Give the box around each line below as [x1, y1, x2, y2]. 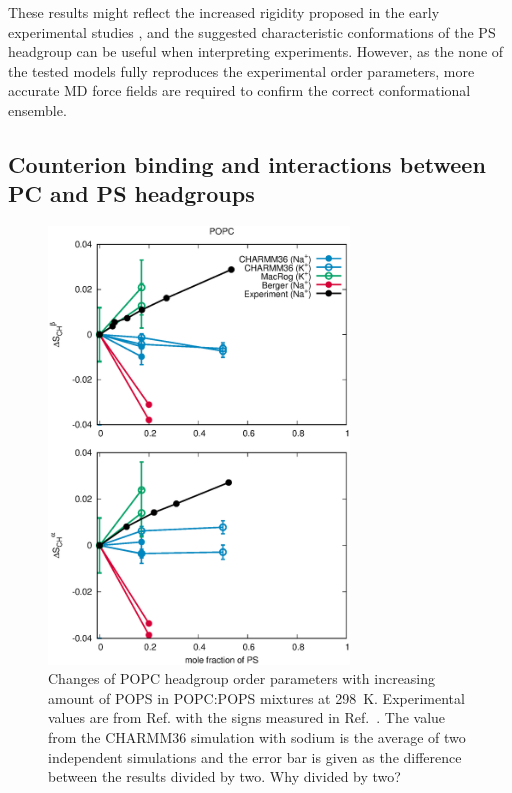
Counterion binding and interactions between [8, 148, 486, 179]
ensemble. [8, 99, 67, 120]
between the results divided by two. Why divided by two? [48, 766, 401, 787]
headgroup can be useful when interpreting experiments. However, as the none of [8, 41, 504, 62]
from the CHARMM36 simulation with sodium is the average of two [48, 727, 466, 748]
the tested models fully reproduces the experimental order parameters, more [8, 60, 475, 81]
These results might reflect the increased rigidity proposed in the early [8, 2, 440, 22]
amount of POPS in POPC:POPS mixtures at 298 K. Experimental [48, 687, 465, 708]
